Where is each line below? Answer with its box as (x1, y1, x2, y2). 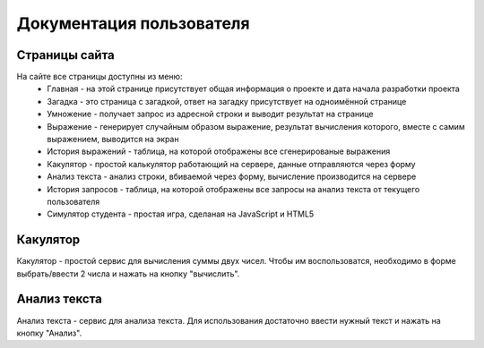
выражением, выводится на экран (47, 134, 179, 145)
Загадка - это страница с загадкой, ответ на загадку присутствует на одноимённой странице (47, 96, 407, 106)
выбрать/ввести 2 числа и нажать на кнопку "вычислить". (16, 268, 240, 279)
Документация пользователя (16, 13, 250, 33)
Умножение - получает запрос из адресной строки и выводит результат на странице (47, 108, 374, 120)
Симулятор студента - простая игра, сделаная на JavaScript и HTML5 (47, 208, 315, 219)
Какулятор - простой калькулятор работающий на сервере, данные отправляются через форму (47, 158, 416, 169)
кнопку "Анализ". (16, 327, 82, 338)
